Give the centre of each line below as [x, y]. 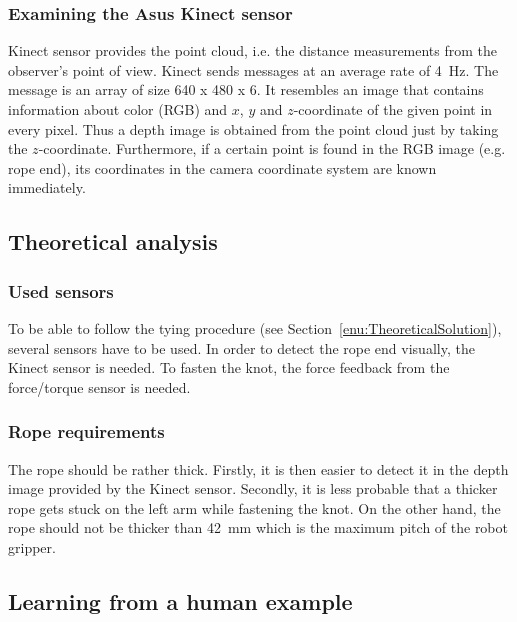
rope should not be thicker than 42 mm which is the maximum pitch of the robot [258, 527]
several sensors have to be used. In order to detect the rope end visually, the [241, 347]
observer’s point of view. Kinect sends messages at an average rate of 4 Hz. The [253, 69]
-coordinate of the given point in [393, 109]
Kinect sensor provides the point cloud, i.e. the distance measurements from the [253, 50]
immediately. [47, 187]
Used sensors [61, 290]
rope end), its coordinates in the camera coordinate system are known [222, 167]
